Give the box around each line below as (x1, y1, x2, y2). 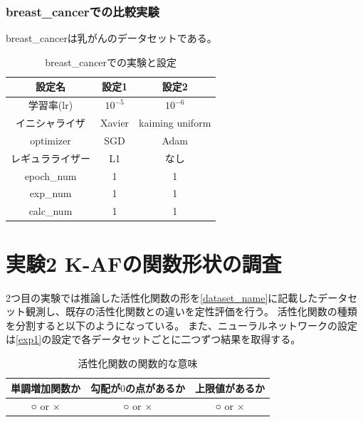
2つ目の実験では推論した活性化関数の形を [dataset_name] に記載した (6, 290, 318, 305)
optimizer (30, 132, 71, 147)
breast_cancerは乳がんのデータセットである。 (6, 31, 217, 46)
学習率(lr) (28, 97, 73, 112)
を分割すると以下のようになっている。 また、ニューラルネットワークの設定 (6, 317, 357, 332)
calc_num (28, 204, 73, 218)
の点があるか (125, 380, 185, 395)
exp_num (29, 186, 72, 201)
